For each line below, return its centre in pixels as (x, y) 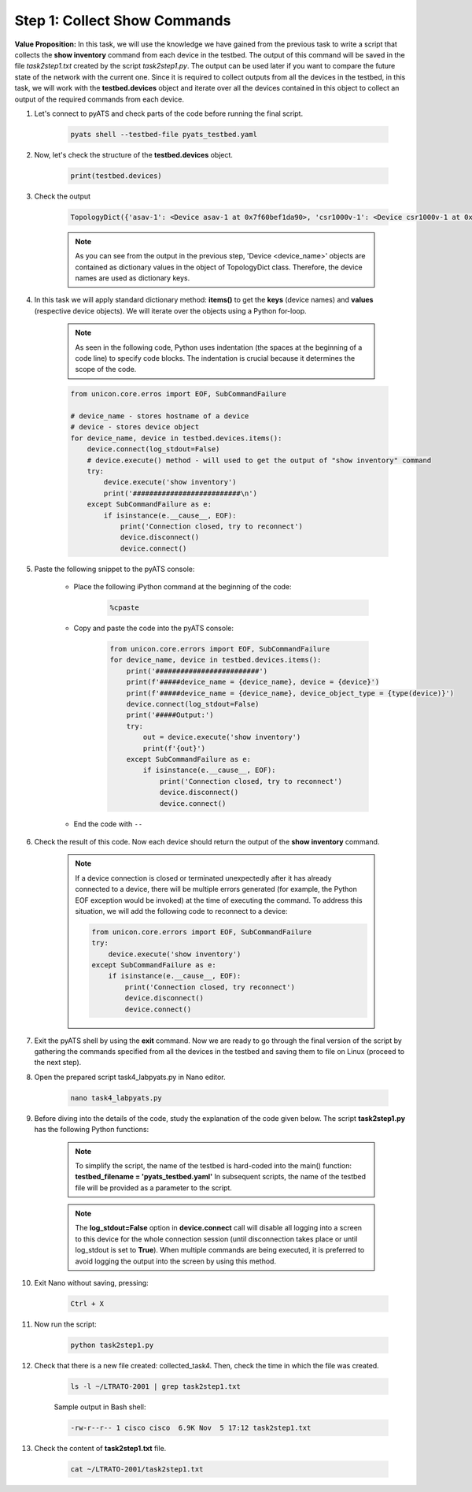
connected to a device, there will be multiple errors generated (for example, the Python (216, 889)
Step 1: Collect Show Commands (123, 20)
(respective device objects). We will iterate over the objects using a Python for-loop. (170, 310)
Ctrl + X (87, 1304)
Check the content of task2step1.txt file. (100, 1448)
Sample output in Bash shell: (100, 1407)
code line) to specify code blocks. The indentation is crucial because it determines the (215, 358)
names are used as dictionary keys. (133, 278)
